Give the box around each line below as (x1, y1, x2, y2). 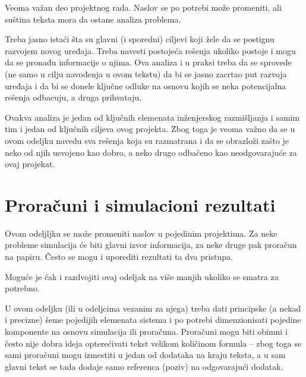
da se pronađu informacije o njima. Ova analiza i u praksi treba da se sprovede (5, 56, 292, 68)
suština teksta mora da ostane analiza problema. (5, 12, 181, 25)
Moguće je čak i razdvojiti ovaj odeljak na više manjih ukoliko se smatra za (5, 270, 279, 282)
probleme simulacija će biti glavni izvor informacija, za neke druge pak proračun (5, 238, 297, 251)
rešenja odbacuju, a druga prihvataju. (5, 91, 142, 103)
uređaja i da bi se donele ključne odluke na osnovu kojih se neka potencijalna (5, 79, 286, 92)
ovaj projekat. (5, 158, 55, 170)
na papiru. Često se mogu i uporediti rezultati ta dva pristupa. (5, 250, 233, 263)
